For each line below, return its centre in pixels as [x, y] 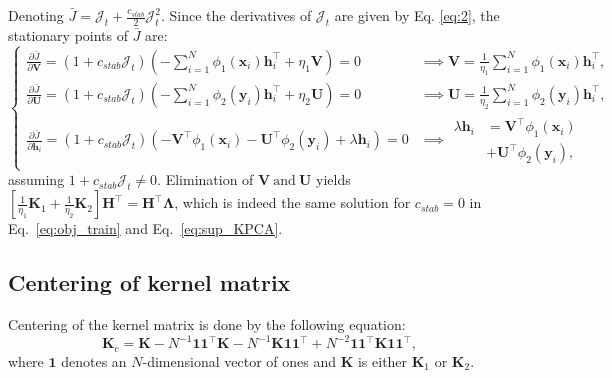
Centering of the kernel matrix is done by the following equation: [207, 323]
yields [333, 179]
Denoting [36, 15]
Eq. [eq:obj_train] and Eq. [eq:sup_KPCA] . [145, 228]
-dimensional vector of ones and [239, 360]
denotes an [94, 360]
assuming [36, 179]
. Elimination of [205, 179]
